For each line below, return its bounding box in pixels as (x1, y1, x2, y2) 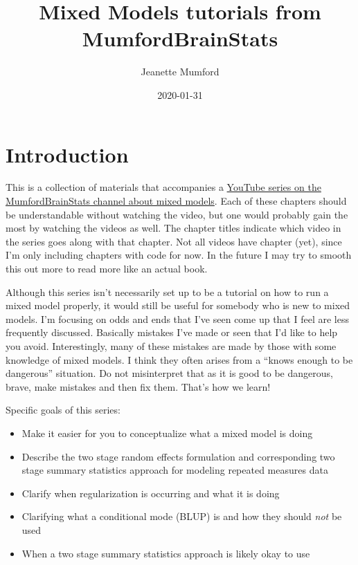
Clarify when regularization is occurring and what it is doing (21, 485, 280, 500)
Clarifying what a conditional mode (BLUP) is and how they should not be (21, 509, 342, 524)
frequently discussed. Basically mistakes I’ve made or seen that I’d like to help (6, 325, 338, 340)
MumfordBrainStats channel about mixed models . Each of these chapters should (6, 194, 347, 208)
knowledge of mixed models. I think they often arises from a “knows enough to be (6, 352, 353, 367)
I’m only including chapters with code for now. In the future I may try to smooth (6, 248, 352, 262)
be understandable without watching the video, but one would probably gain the (6, 207, 348, 221)
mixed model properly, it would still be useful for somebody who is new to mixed (6, 298, 350, 313)
